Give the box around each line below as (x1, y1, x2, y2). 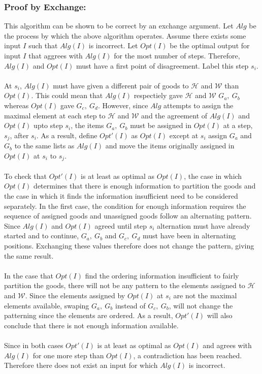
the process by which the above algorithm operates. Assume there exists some (4, 30, 246, 41)
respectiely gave (134, 90, 183, 101)
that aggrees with (28, 50, 83, 60)
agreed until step (94, 220, 147, 231)
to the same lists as (14, 140, 75, 151)
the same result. (4, 250, 54, 261)
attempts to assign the (163, 100, 234, 110)
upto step (34, 120, 63, 131)
